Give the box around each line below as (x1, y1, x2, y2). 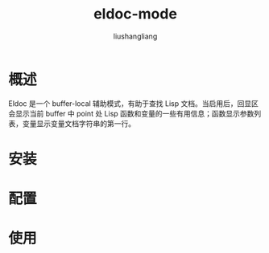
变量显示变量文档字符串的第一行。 (22, 118, 135, 129)
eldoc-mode (93, 5, 177, 23)
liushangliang (113, 31, 158, 41)
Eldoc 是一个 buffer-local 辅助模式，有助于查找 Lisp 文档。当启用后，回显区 (8, 98, 259, 108)
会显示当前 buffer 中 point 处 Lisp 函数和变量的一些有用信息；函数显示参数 (8, 108, 255, 118)
